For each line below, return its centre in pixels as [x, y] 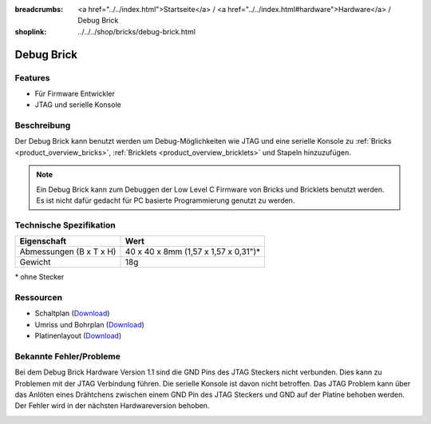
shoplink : [31, 31]
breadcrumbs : [39, 9]
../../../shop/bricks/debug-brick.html [136, 31]
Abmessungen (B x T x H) [68, 252]
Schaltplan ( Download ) [72, 313]
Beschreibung [43, 125]
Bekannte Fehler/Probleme [68, 356]
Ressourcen [39, 297]
